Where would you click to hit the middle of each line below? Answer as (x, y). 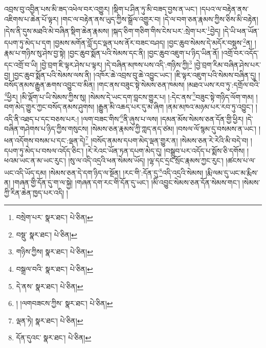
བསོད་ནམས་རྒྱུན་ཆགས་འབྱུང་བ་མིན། (50, 85)
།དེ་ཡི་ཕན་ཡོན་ (241, 30)
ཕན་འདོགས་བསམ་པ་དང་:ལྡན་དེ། (45, 140)
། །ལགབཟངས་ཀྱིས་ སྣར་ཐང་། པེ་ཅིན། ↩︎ (64, 303)
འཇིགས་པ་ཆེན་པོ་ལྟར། (31, 19)
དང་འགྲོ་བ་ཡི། (21, 64)
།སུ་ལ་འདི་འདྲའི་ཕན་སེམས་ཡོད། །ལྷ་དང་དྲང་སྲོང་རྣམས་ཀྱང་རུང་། (146, 160)
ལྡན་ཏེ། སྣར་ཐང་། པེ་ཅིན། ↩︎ (50, 320)
